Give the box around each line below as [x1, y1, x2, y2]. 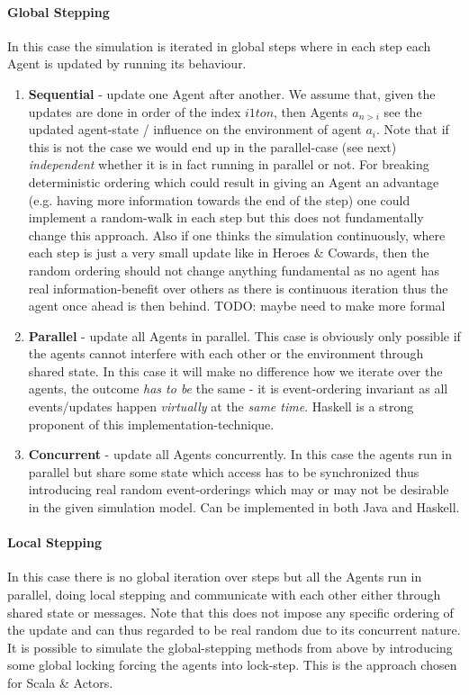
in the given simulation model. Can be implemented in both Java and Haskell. [28, 498, 460, 517]
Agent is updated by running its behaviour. [7, 54, 247, 73]
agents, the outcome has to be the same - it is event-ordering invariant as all [28, 379, 448, 398]
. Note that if [376, 120, 449, 139]
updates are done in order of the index [28, 102, 241, 121]
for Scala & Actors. [7, 673, 113, 691]
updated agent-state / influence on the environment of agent [28, 120, 362, 139]
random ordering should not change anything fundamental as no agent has [28, 260, 439, 279]
